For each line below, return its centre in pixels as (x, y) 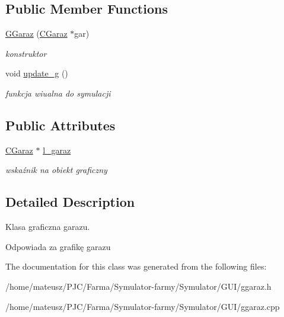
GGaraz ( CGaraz (36, 33)
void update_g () (37, 73)
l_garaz (57, 150)
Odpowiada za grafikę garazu (58, 246)
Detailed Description (70, 202)
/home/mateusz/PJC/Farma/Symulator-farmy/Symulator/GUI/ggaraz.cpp (143, 306)
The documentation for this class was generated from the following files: (136, 266)
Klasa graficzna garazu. (48, 227)
